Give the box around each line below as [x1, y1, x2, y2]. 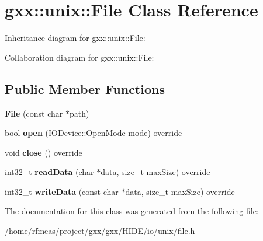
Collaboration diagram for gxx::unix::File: [5, 51, 154, 63]
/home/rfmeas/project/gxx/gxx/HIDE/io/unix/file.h [5, 225, 195, 237]
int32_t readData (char [5, 166, 94, 178]
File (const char [5, 107, 63, 119]
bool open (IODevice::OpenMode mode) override [5, 127, 182, 139]
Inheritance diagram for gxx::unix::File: [5, 32, 146, 44]
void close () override [5, 146, 82, 158]
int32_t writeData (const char [5, 185, 119, 197]
